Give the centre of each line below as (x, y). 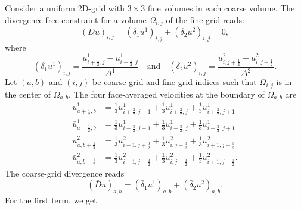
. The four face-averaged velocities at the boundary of (167, 94)
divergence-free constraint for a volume (76, 19)
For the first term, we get (51, 200)
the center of (28, 94)
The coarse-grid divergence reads (65, 173)
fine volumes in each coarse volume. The (221, 8)
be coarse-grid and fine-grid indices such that (175, 82)
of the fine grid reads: (205, 19)
